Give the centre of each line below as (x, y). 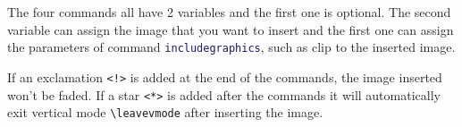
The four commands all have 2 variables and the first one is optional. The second (229, 12)
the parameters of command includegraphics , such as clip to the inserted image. (231, 47)
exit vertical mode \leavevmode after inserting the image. (165, 112)
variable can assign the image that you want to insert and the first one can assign (231, 29)
